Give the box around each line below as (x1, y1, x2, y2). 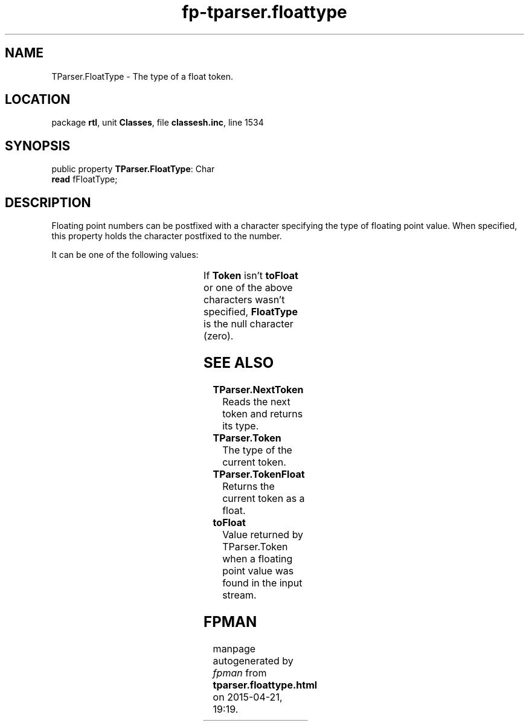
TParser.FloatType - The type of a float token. (51, 71, 233, 82)
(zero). (204, 330, 234, 342)
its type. (222, 419, 259, 432)
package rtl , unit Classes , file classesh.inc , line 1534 (51, 117, 264, 128)
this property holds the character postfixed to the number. (51, 231, 282, 242)
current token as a (222, 492, 305, 504)
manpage (213, 642, 256, 655)
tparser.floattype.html (213, 678, 318, 691)
